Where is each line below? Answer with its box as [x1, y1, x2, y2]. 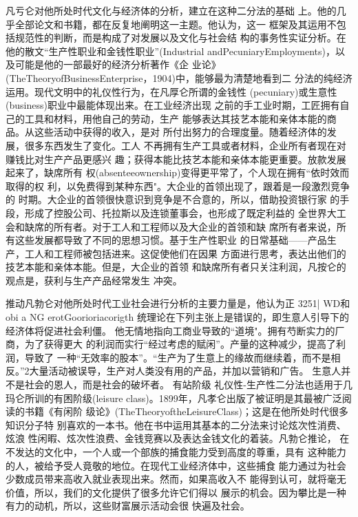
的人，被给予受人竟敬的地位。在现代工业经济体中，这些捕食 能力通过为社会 [6, 458, 346, 472]
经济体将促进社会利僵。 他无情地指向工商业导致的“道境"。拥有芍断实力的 [6, 323, 335, 337]
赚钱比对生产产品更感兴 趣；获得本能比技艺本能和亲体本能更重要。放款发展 [6, 151, 346, 166]
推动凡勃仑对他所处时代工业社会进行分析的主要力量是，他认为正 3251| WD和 [6, 296, 350, 310]
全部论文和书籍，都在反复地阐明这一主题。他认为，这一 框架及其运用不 [14, 17, 337, 31]
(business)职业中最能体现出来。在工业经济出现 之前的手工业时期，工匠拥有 [6, 98, 340, 112]
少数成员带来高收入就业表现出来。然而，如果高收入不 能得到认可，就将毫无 [6, 472, 346, 486]
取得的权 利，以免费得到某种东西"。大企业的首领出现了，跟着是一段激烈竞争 [6, 178, 350, 193]
